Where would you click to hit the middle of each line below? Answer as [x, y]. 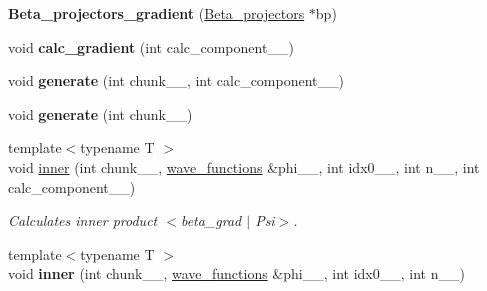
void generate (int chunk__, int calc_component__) [176, 80]
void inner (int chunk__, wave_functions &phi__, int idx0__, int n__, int [244, 166]
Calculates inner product [83, 220]
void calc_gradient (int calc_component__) [151, 46]
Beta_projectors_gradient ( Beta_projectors [156, 13]
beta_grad [211, 220]
